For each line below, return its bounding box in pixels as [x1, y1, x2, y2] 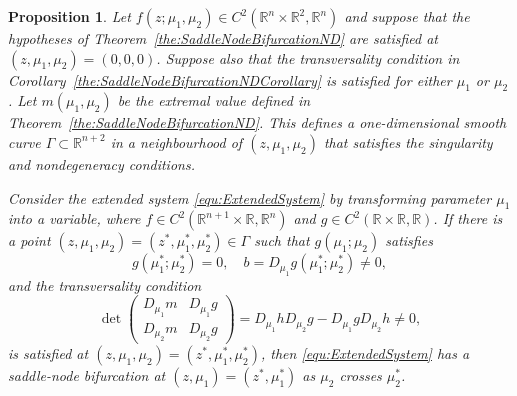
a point [8, 230, 51, 251]
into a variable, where [8, 208, 141, 229]
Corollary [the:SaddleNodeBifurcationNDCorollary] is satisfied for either [8, 69, 452, 90]
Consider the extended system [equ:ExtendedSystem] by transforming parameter [8, 187, 492, 208]
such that [254, 230, 310, 251]
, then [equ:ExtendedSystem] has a [260, 343, 470, 364]
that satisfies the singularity [323, 131, 493, 152]
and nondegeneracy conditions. [8, 153, 195, 174]
